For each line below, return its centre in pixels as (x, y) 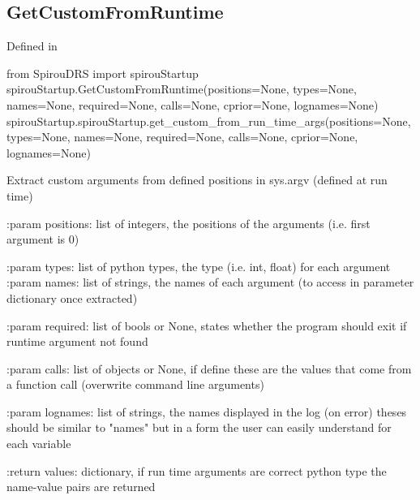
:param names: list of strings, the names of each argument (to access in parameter (210, 282)
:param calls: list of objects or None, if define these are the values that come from (209, 368)
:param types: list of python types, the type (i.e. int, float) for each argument (199, 266)
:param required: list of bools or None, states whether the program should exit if (207, 325)
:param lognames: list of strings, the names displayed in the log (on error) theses (207, 411)
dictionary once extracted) (72, 297)
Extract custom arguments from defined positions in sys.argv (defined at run (197, 180)
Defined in (32, 46)
